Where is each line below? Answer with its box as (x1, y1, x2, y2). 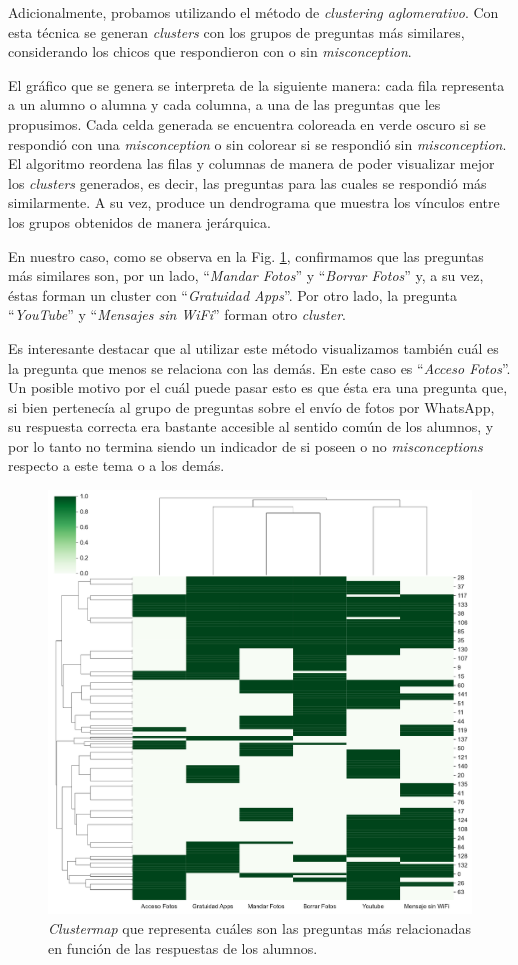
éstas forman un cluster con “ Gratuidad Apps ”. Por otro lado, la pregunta (8, 284, 457, 305)
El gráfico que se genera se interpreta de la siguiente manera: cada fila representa (8, 74, 505, 95)
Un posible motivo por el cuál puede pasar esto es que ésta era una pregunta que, (8, 377, 508, 398)
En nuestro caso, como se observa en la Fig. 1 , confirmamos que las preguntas (8, 245, 484, 266)
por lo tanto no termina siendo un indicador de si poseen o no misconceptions (8, 435, 483, 456)
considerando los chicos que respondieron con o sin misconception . (8, 41, 412, 62)
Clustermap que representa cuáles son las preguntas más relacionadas (48, 918, 471, 939)
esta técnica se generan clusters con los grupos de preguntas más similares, (8, 21, 465, 42)
